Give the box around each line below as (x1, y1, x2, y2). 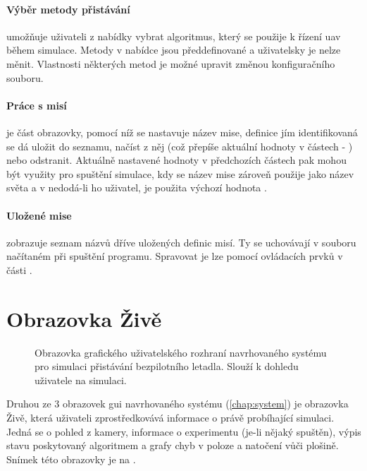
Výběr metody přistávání (6, 1, 130, 16)
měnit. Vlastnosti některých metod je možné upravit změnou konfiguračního (6, 56, 335, 71)
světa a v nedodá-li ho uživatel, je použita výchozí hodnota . (6, 180, 267, 195)
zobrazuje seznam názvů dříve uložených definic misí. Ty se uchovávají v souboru (6, 234, 356, 249)
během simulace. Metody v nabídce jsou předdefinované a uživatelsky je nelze (6, 42, 341, 57)
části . (6, 262, 32, 277)
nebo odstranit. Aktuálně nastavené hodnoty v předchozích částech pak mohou (6, 153, 347, 167)
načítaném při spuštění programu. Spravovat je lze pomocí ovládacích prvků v (6, 249, 343, 263)
